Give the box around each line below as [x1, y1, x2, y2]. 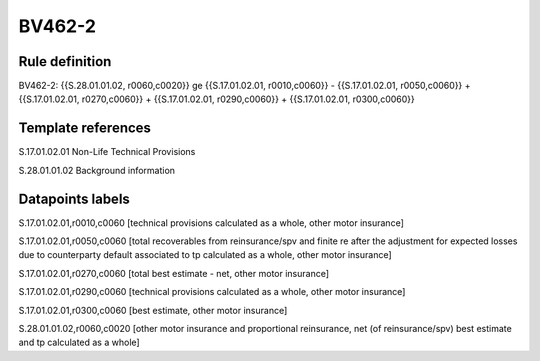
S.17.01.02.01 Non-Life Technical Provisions [18, 146, 196, 158]
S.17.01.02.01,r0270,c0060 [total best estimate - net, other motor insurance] [18, 267, 330, 279]
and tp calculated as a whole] [18, 336, 140, 349]
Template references [18, 120, 152, 137]
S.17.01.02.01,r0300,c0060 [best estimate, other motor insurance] [18, 304, 288, 316]
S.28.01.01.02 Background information [18, 164, 175, 176]
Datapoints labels [18, 190, 130, 207]
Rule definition [18, 53, 112, 70]
